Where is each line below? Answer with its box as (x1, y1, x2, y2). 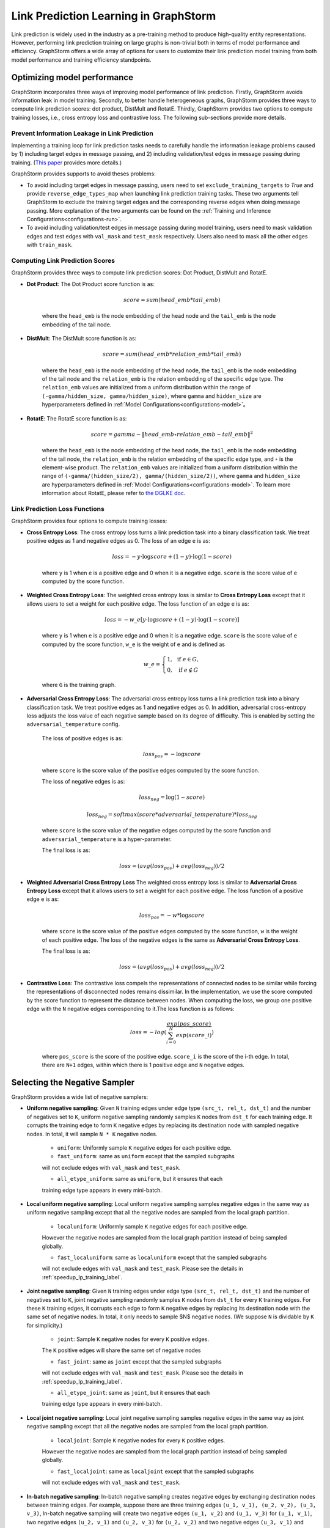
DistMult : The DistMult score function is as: (26, 335, 137, 342)
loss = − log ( (130, 1029, 167, 1036)
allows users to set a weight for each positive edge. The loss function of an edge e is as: (26, 600, 250, 608)
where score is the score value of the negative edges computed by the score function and (42, 827, 271, 834)
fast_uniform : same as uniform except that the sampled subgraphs (57, 1153, 235, 1160)
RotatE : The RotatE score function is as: (26, 414, 127, 422)
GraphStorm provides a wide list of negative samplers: (11, 1093, 148, 1101)
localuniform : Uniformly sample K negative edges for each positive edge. (57, 1222, 248, 1230)
